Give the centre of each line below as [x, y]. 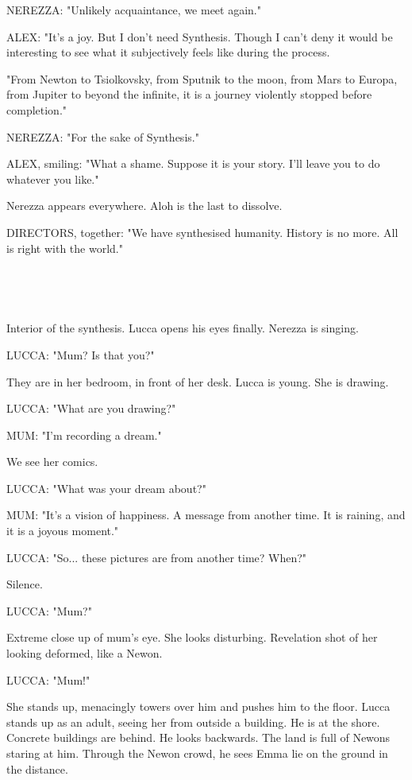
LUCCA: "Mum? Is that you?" [81, 354]
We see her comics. [52, 462]
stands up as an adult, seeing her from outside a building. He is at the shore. [193, 722]
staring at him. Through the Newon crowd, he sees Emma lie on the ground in [197, 753]
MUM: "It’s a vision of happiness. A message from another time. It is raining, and [206, 515]
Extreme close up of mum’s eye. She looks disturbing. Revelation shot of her [192, 637]
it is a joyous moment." [63, 531]
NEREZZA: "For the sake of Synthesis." [103, 136]
